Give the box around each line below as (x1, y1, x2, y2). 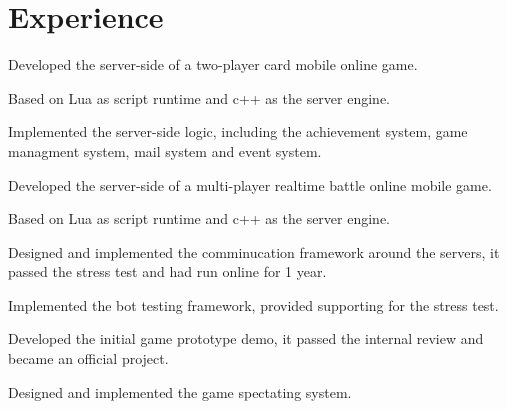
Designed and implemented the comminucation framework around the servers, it (8, 241, 500, 262)
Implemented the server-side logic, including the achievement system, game (8, 121, 468, 142)
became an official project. (8, 348, 169, 369)
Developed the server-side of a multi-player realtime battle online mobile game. (8, 174, 492, 195)
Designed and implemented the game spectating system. (8, 381, 352, 402)
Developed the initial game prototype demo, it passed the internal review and (8, 328, 484, 349)
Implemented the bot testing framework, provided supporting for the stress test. (8, 294, 499, 315)
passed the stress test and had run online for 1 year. (8, 261, 327, 282)
